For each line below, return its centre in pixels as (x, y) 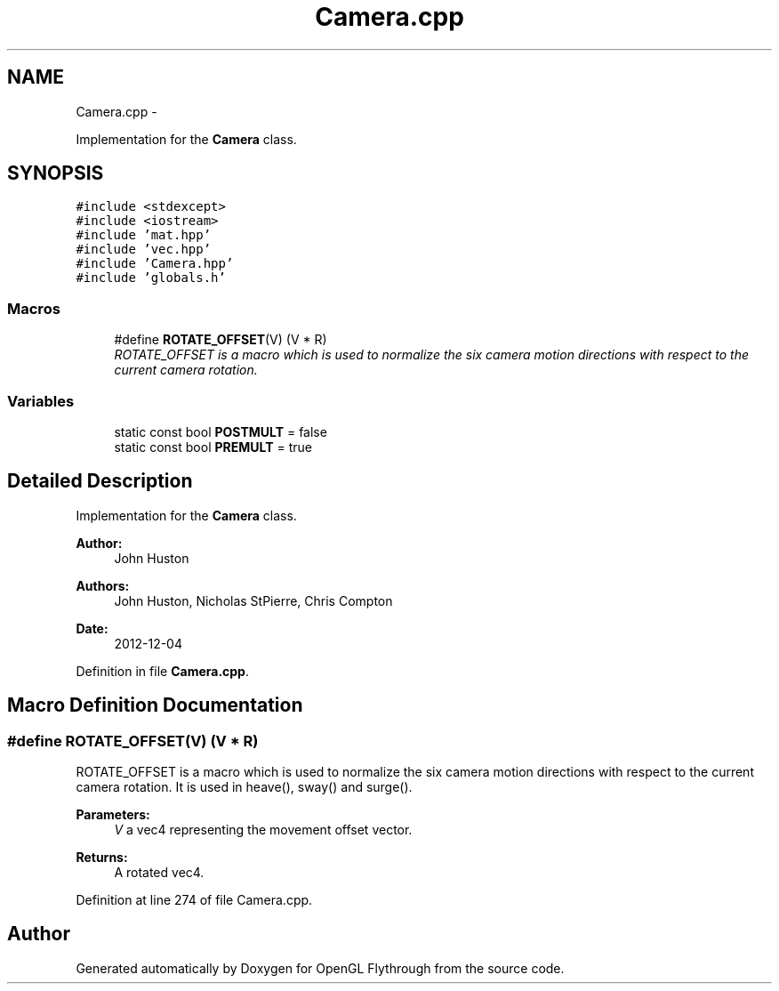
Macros (34, 308)
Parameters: (113, 814)
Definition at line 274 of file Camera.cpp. (194, 900)
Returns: (102, 857)
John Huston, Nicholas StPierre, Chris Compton (253, 600)
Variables (41, 401)
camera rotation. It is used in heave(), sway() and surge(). (244, 787)
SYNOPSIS (56, 173)
